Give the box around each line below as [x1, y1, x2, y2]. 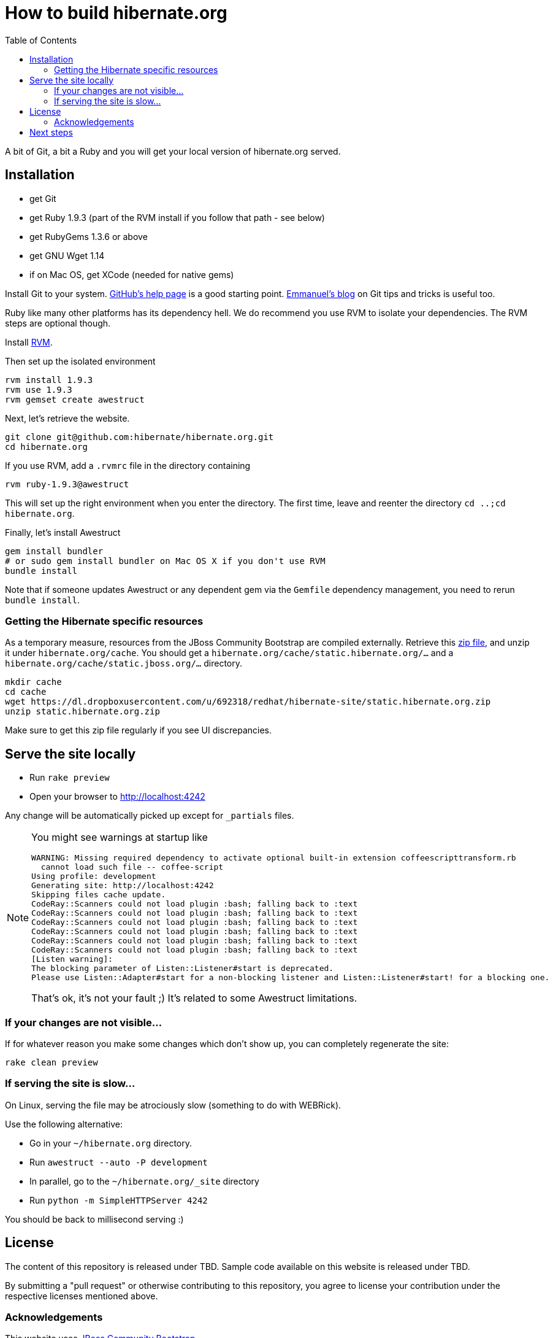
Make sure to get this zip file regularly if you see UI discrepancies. [5, 725, 272, 736]
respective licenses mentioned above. [5, 1290, 158, 1301]
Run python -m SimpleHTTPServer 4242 [29, 1194, 208, 1205]
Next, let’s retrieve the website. [5, 412, 130, 423]
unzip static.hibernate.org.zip [5, 706, 160, 717]
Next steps [29, 126, 73, 137]
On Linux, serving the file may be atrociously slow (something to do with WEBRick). [5, 1099, 341, 1110]
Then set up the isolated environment [5, 355, 156, 366]
